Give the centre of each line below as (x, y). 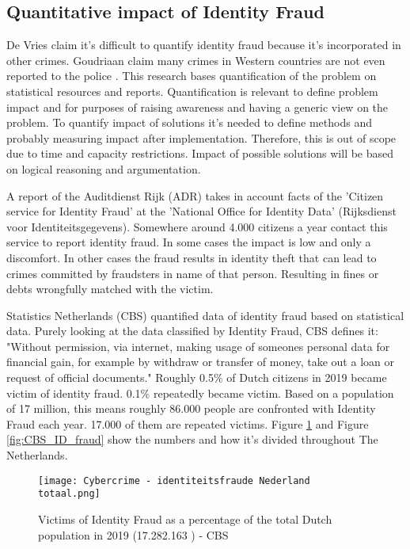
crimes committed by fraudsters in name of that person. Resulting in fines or (193, 273)
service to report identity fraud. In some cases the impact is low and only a (189, 242)
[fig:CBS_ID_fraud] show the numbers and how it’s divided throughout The (192, 439)
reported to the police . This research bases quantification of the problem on (192, 76)
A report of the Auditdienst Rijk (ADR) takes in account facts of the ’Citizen (195, 195)
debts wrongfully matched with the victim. (110, 289)
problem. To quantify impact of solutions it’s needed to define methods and (189, 122)
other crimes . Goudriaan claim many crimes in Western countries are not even (196, 60)
